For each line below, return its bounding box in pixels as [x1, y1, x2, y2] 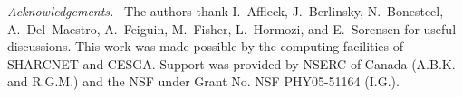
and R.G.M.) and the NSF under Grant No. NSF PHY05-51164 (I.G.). [7, 72, 400, 91]
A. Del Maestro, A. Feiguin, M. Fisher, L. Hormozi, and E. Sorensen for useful [7, 19, 457, 38]
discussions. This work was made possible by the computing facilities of [7, 37, 404, 56]
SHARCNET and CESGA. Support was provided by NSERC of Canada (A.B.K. [7, 54, 456, 73]
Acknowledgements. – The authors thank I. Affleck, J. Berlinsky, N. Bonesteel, [7, 2, 444, 20]
